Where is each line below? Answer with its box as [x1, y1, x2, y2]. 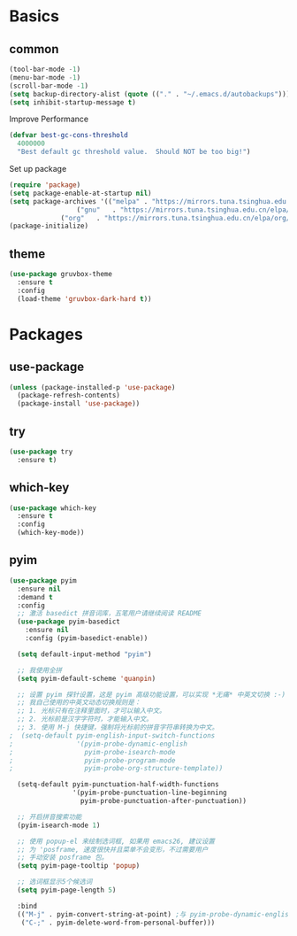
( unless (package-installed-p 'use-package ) [9, 383, 176, 391]
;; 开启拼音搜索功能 [17, 812, 82, 821]
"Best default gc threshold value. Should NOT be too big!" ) [17, 148, 251, 157]
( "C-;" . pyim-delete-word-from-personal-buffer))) [20, 918, 216, 927]
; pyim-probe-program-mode [9, 755, 176, 765]
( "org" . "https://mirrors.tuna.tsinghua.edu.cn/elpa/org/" [60, 213, 294, 222]
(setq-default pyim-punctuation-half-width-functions [17, 780, 219, 789]
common [9, 42, 59, 57]
